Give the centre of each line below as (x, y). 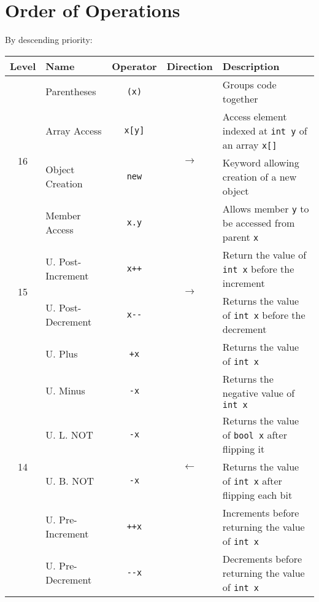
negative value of (259, 393)
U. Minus (65, 391)
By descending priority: (49, 40)
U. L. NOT (69, 434)
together (240, 98)
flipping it (244, 448)
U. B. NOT (70, 480)
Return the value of (264, 254)
